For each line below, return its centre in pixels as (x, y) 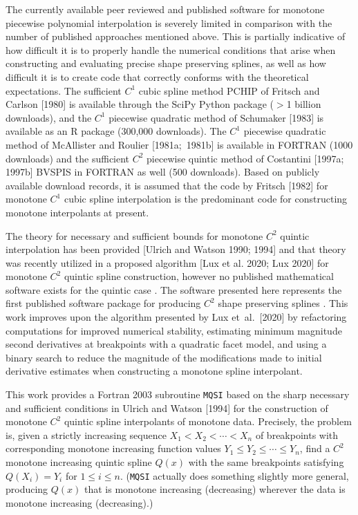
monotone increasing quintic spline (79, 462)
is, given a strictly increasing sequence (86, 434)
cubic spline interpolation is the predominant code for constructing (206, 199)
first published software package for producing (103, 303)
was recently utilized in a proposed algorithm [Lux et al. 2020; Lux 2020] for (167, 262)
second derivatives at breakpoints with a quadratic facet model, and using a (166, 344)
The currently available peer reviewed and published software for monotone (165, 9)
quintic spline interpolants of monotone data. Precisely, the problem (208, 421)
